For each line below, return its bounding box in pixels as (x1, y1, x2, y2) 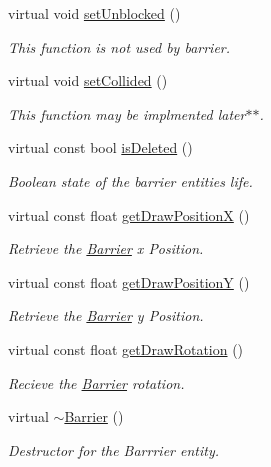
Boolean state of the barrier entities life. (8, 170, 253, 191)
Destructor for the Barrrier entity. (8, 439, 219, 460)
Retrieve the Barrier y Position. (8, 305, 204, 326)
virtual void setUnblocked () (8, 3, 181, 23)
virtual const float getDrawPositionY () (8, 271, 250, 292)
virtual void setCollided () (8, 70, 168, 91)
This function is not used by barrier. (8, 36, 231, 57)
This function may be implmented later (8, 103, 246, 124)
